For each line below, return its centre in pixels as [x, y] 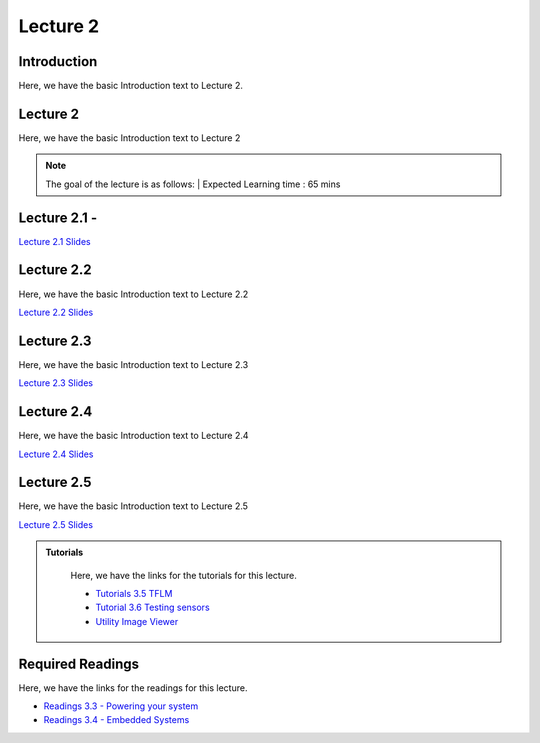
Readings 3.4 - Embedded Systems [116, 720]
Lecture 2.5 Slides [56, 524]
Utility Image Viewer [137, 621]
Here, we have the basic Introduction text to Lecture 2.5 [133, 506]
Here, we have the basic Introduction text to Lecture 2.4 [133, 436]
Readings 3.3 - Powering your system [121, 706]
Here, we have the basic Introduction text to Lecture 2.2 [133, 294]
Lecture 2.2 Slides [56, 312]
